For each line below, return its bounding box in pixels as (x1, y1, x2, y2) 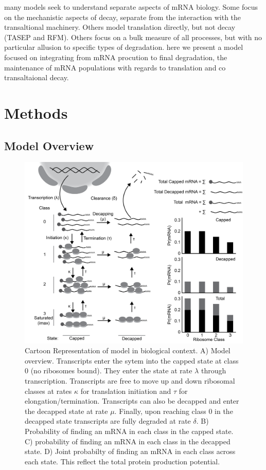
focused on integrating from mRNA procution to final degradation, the (4, 51, 227, 62)
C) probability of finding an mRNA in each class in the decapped (25, 436, 230, 446)
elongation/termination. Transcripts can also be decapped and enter (25, 395, 239, 406)
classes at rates (25, 385, 72, 396)
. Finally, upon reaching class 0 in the (114, 405, 233, 416)
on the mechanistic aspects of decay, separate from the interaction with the (4, 11, 241, 22)
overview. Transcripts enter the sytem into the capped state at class (25, 355, 239, 366)
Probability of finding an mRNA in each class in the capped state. (25, 426, 234, 437)
